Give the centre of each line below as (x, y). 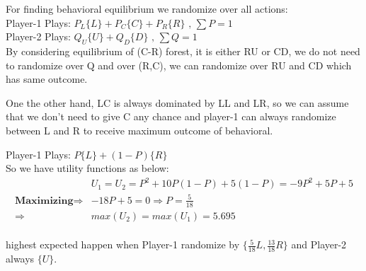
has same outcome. (47, 79)
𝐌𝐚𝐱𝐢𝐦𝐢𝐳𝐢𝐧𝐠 (44, 201)
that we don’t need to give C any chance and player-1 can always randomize (171, 116)
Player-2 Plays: (38, 36)
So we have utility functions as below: (87, 168)
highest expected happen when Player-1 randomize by (123, 244)
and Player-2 (319, 244)
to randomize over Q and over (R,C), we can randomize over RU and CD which (179, 65)
